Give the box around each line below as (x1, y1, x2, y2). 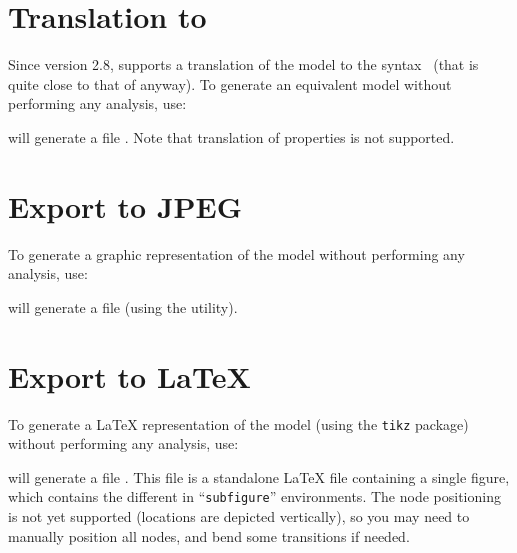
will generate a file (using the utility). (8, 296, 238, 317)
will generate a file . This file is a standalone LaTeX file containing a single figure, (8, 466, 510, 487)
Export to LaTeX (8, 355, 251, 396)
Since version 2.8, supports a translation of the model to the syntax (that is (8, 54, 479, 75)
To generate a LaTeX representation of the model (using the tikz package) (8, 413, 469, 434)
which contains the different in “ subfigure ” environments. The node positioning (8, 486, 501, 507)
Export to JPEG (8, 185, 243, 226)
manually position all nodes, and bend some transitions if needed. (8, 525, 410, 546)
